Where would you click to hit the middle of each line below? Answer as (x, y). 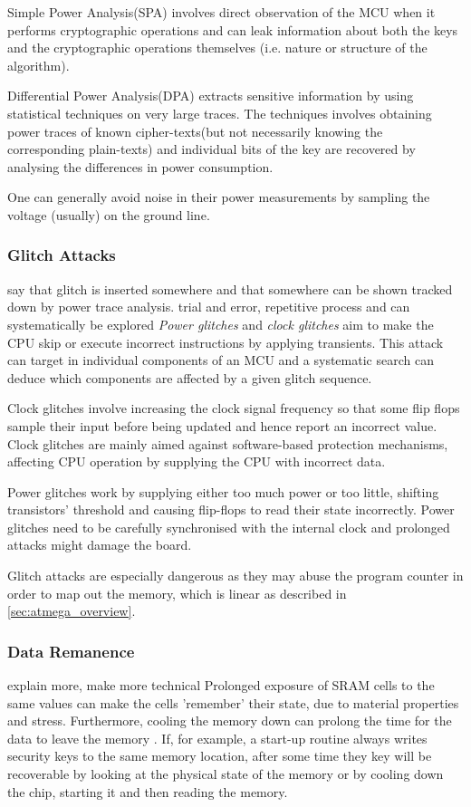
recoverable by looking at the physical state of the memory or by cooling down (226, 774)
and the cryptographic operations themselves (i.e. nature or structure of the (217, 48)
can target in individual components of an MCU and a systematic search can (221, 360)
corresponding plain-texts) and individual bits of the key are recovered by (211, 149)
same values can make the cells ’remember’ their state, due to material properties (233, 702)
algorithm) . (38, 65)
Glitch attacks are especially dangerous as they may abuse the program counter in (235, 576)
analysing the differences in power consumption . (140, 166)
